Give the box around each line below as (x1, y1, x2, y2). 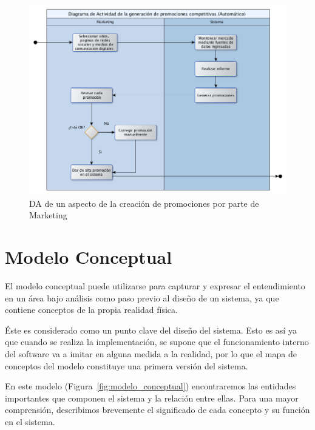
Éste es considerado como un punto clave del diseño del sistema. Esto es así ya (5, 323, 297, 336)
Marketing (29, 209, 67, 221)
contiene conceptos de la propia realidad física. (5, 303, 178, 316)
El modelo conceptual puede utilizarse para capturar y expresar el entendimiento (5, 280, 305, 292)
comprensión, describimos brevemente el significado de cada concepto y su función (5, 403, 310, 416)
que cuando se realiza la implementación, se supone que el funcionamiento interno (5, 335, 309, 348)
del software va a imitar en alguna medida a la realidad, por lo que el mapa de (5, 347, 297, 360)
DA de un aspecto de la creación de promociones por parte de (29, 197, 259, 209)
